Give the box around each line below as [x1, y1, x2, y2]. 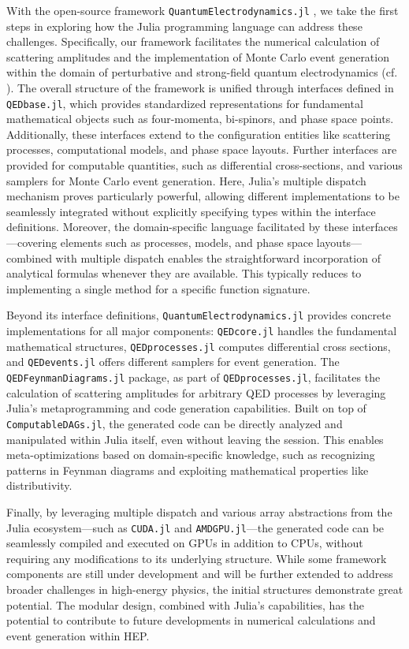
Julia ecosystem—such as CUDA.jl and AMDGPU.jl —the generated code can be [6, 519, 385, 535]
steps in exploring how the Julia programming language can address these [6, 17, 363, 34]
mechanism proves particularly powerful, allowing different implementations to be [6, 188, 400, 204]
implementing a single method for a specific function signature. [6, 280, 310, 297]
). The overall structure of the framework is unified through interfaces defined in [6, 80, 394, 96]
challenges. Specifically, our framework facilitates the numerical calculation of [6, 33, 380, 50]
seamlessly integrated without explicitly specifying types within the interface [6, 203, 376, 219]
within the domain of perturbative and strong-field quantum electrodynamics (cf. [6, 64, 398, 80]
